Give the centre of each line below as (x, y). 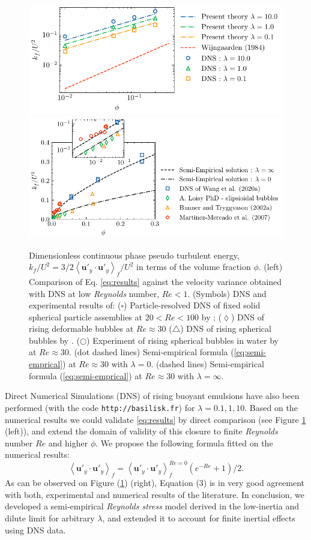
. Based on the (271, 407)
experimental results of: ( (75, 305)
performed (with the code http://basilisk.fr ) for (100, 407)
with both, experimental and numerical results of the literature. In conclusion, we (155, 494)
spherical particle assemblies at (86, 316)
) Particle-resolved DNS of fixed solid (192, 305)
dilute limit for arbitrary (50, 517)
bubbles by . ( (54, 340)
